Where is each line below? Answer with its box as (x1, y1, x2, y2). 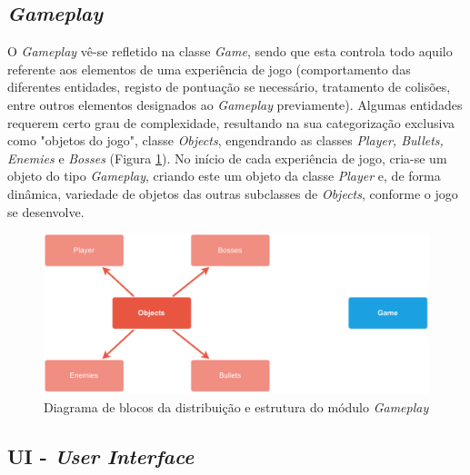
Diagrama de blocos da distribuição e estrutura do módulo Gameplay (44, 397, 429, 416)
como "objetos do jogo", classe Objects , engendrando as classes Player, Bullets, (7, 131, 444, 150)
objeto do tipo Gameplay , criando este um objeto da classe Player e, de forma (7, 166, 441, 185)
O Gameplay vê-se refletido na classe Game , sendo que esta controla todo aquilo (7, 42, 453, 61)
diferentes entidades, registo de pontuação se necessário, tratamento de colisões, (7, 77, 451, 96)
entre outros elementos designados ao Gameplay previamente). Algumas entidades (7, 94, 463, 114)
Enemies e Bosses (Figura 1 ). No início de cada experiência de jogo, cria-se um (7, 148, 447, 167)
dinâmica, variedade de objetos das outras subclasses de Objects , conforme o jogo (7, 183, 458, 203)
